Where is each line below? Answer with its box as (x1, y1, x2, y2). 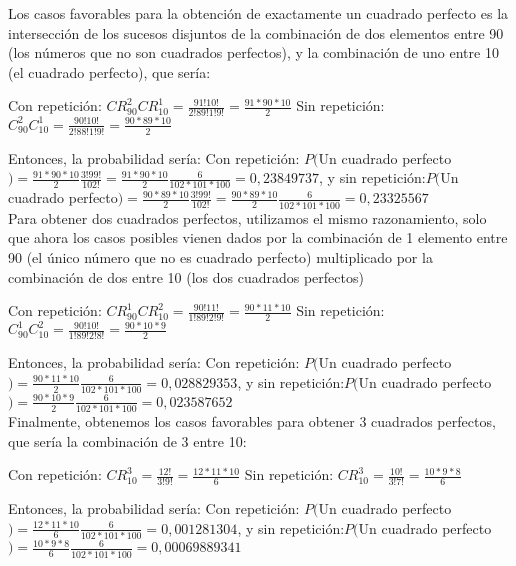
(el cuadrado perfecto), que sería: (8, 61, 211, 82)
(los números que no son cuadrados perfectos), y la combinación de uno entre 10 (8, 42, 499, 63)
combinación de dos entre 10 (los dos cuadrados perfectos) (8, 266, 364, 287)
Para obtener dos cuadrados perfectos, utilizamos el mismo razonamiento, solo (8, 207, 487, 228)
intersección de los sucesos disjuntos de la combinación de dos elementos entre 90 (8, 22, 504, 43)
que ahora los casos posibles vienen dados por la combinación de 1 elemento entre (8, 227, 508, 248)
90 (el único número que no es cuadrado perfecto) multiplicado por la (8, 246, 433, 267)
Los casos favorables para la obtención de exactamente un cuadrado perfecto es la (8, 3, 509, 23)
